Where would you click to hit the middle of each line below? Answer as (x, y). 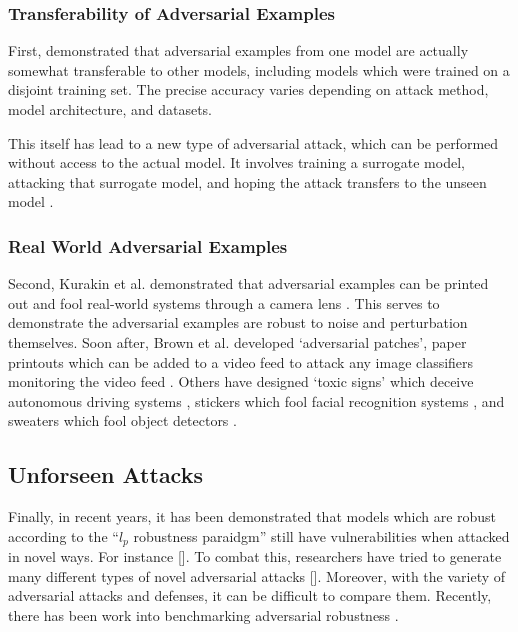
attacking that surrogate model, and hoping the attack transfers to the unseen (247, 181)
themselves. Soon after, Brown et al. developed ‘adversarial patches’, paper (237, 341)
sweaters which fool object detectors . (122, 420)
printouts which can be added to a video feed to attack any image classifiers (241, 361)
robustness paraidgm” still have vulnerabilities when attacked (321, 535)
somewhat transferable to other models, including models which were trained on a (259, 69)
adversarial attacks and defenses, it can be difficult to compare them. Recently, (250, 595)
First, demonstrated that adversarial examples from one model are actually (238, 50)
